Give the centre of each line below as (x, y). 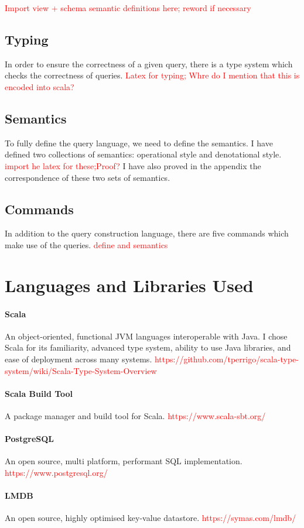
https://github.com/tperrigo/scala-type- (226, 359)
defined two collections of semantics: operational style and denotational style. (143, 154)
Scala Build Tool (39, 393)
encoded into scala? (40, 86)
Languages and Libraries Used (129, 285)
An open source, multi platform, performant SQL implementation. (124, 461)
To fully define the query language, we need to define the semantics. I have (139, 143)
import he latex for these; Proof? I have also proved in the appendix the (133, 165)
